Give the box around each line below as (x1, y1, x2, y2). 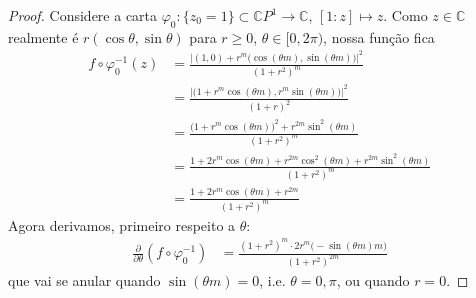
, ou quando (336, 269, 410, 290)
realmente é (8, 26, 79, 47)
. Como (383, 5, 428, 25)
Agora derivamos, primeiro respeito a (8, 214, 236, 235)
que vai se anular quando (8, 269, 161, 290)
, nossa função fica (323, 26, 435, 47)
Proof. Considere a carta (8, 5, 158, 25)
